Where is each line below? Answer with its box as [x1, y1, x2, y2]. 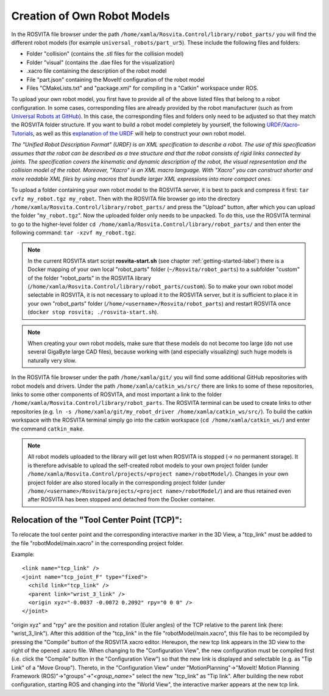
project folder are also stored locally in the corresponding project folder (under [27, 479, 225, 486]
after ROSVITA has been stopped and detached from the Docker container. [27, 496, 216, 503]
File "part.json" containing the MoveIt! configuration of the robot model [26, 76, 205, 83]
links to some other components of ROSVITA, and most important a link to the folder [11, 391, 222, 398]
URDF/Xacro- [266, 121, 300, 128]
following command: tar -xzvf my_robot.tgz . [11, 229, 136, 236]
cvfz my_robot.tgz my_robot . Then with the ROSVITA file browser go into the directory [11, 195, 241, 202]
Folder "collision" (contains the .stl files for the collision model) [26, 50, 184, 57]
